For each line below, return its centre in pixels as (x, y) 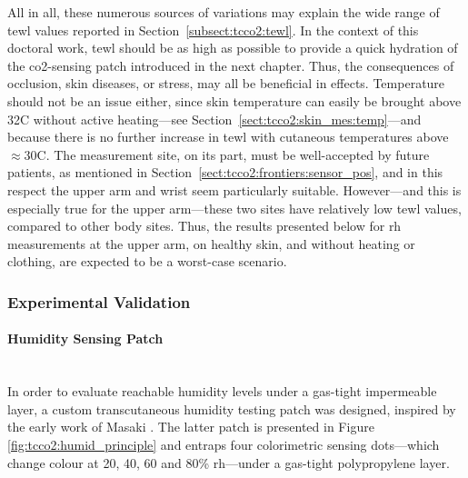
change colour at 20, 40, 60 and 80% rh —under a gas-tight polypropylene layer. (229, 462)
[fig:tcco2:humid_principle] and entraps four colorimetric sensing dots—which (224, 444)
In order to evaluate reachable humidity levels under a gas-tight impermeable (222, 391)
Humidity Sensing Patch (85, 339)
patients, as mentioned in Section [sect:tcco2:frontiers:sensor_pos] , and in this (225, 172)
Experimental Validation (99, 301)
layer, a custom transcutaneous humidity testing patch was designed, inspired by (232, 408)
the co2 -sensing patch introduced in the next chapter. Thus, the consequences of (231, 65)
